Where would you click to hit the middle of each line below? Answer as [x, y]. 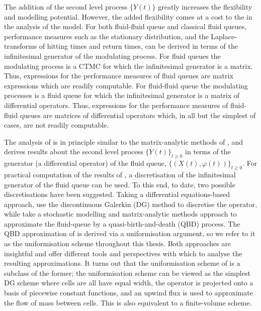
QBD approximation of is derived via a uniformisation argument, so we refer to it [130, 233]
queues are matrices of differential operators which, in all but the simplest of [138, 115]
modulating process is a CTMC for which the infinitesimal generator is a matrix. [128, 66]
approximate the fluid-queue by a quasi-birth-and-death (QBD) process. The [122, 223]
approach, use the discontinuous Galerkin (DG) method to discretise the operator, [131, 204]
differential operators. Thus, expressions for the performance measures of [116, 105]
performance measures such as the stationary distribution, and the [106, 36]
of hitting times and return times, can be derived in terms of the [138, 46]
